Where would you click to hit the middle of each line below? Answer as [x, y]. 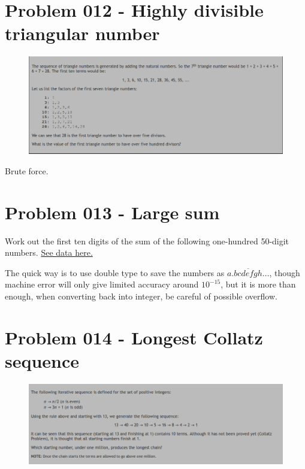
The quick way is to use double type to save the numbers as [115, 272]
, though [285, 272]
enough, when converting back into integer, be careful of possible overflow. [141, 296]
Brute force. [27, 170]
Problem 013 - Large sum [112, 212]
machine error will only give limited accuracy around [102, 284]
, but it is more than [258, 284]
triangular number [82, 33]
